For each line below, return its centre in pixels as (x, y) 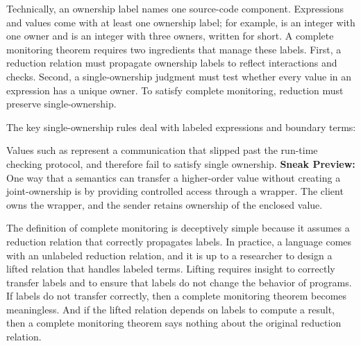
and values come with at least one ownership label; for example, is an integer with (181, 22)
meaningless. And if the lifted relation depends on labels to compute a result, (170, 309)
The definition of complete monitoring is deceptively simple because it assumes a (178, 228)
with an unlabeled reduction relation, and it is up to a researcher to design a (169, 255)
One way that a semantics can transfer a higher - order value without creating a (174, 177)
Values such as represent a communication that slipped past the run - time (162, 150)
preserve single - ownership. (61, 104)
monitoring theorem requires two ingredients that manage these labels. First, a (174, 49)
